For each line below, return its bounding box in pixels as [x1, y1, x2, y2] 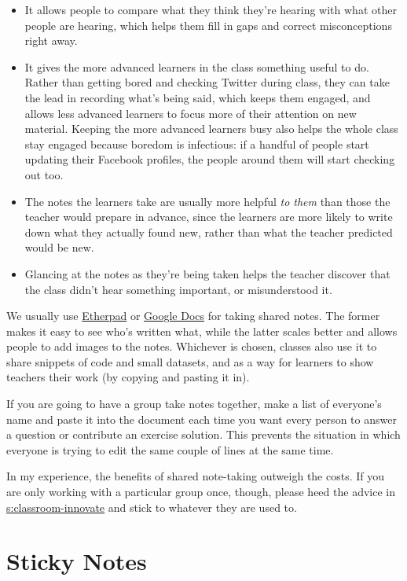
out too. [24, 166, 64, 182]
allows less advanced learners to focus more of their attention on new [24, 105, 357, 121]
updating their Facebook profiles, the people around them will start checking [24, 151, 395, 167]
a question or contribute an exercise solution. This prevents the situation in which [6, 426, 401, 443]
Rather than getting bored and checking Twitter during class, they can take [24, 74, 390, 90]
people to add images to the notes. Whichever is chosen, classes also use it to [6, 338, 377, 355]
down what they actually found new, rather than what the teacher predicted [24, 223, 393, 240]
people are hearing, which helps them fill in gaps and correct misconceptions [24, 17, 392, 33]
